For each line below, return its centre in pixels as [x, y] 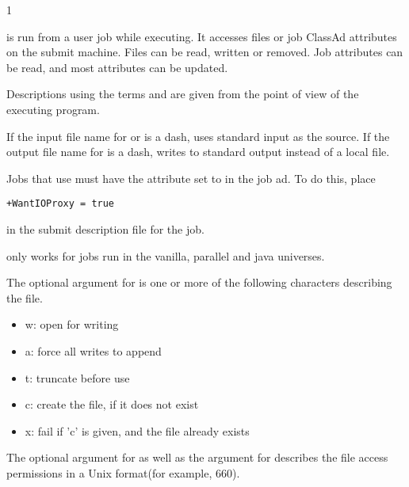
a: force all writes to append [93, 350]
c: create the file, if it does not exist [112, 404]
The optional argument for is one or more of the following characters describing [199, 282]
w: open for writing [72, 324]
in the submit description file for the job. [105, 229]
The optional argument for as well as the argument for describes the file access [197, 457]
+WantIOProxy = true [61, 204]
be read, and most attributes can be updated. [117, 67]
